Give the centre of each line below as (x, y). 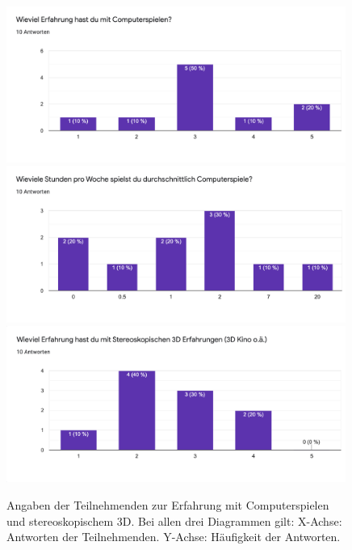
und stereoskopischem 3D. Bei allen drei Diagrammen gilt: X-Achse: (174, 520)
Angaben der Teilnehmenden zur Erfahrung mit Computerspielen (168, 504)
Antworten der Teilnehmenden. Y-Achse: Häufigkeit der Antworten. (174, 537)
